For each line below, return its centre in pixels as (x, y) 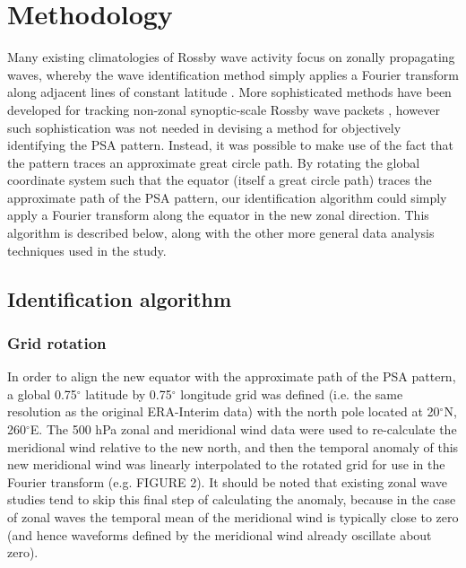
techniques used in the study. (87, 250)
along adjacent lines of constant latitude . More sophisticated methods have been (229, 92)
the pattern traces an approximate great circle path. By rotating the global (214, 162)
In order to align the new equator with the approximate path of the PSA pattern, (232, 376)
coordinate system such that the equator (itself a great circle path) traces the (220, 180)
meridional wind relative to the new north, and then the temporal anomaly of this (233, 446)
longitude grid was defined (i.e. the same (292, 393)
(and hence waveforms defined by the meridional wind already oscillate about (220, 534)
